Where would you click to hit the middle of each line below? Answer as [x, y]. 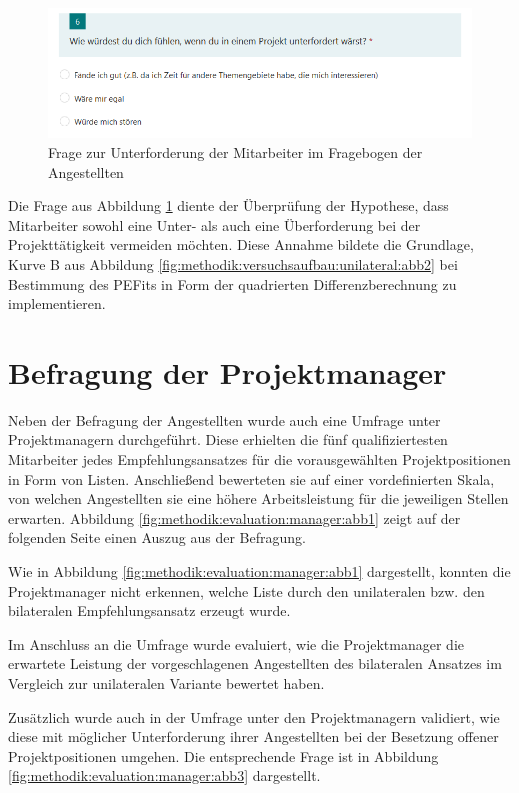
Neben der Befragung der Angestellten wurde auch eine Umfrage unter [224, 419]
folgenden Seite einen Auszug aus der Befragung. [157, 537]
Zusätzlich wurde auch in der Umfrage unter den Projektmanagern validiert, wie [254, 716]
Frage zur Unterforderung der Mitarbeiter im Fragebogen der [235, 152]
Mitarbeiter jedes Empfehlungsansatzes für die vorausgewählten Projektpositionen [259, 459]
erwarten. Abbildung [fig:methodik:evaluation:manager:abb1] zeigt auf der [234, 517]
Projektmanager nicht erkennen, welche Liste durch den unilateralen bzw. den [246, 590]
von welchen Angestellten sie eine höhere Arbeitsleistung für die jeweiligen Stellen [258, 498]
